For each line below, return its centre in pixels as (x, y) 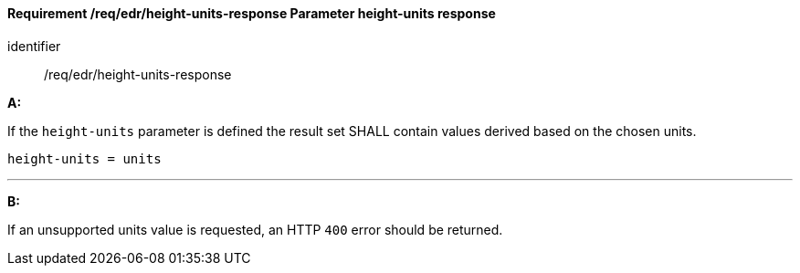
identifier (34, 46)
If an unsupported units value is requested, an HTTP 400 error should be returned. (255, 229)
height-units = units (84, 158)
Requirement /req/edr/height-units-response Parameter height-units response (252, 13)
